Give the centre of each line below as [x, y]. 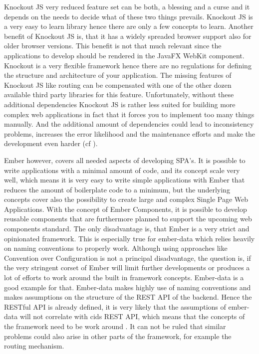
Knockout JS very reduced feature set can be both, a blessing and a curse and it [127, 6]
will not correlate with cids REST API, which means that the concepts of [132, 316]
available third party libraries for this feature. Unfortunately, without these [119, 94]
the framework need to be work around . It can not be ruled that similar [115, 326]
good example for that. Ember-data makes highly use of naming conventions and [128, 287]
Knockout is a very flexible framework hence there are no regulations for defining [128, 65]
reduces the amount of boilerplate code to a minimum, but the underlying [117, 189]
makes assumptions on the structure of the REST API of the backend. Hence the [128, 297]
